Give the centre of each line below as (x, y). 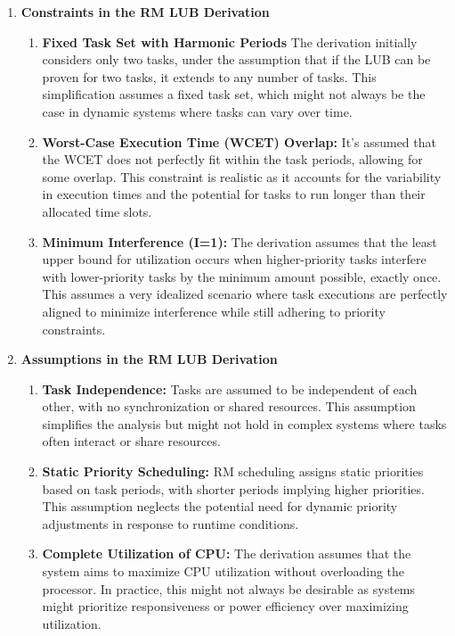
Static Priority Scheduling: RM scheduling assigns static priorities (233, 471)
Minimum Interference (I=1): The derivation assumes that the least (240, 241)
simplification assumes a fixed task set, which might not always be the (234, 94)
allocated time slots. (97, 211)
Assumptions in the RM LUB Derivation (149, 359)
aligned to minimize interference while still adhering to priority (214, 311)
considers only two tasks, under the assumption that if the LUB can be (236, 59)
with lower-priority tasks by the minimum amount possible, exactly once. (242, 276)
